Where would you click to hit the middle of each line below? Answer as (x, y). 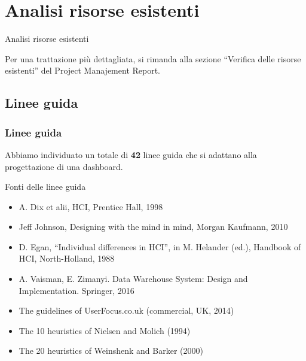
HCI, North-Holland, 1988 (67, 258)
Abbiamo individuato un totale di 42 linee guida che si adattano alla (131, 154)
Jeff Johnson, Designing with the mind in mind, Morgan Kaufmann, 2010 (153, 227)
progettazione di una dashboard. (64, 166)
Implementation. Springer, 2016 (76, 290)
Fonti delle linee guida (45, 186)
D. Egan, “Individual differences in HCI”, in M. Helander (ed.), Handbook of (160, 246)
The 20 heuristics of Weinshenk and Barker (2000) (111, 351)
